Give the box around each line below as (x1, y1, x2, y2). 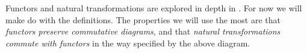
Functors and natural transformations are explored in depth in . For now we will (5, 2, 302, 14)
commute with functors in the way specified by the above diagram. (5, 36, 250, 49)
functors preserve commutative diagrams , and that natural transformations (5, 25, 281, 38)
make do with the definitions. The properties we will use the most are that (5, 13, 281, 26)
